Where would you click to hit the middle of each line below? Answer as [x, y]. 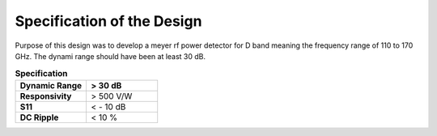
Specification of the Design [108, 21]
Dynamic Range [51, 85]
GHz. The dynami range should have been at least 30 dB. [110, 56]
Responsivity [46, 96]
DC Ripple [39, 117]
